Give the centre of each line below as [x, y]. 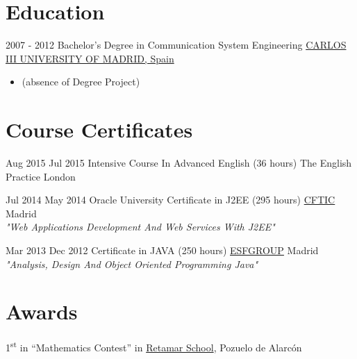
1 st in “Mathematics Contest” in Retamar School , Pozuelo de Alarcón [154, 346]
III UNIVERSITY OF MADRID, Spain [90, 58]
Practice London [41, 176]
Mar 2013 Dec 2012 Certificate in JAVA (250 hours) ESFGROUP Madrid [162, 250]
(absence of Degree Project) [81, 82]
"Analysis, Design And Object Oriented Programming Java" [132, 264]
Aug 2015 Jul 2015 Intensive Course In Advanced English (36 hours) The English [179, 163]
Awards [42, 311]
